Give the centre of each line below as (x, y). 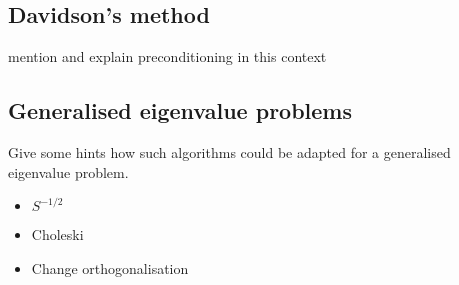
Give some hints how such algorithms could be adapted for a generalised (229, 152)
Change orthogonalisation (110, 267)
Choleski (57, 234)
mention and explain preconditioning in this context (167, 56)
